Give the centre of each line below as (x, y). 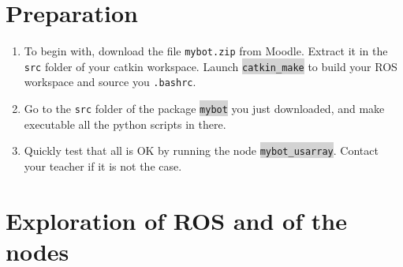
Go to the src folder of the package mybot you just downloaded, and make (204, 109)
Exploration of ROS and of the (176, 220)
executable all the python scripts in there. (125, 124)
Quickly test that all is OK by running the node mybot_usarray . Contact (201, 150)
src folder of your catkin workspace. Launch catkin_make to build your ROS (211, 66)
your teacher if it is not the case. (103, 166)
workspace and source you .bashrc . (110, 82)
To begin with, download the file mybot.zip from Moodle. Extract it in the (206, 51)
